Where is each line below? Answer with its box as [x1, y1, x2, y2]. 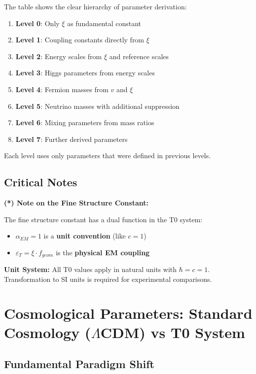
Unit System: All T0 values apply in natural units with [4, 264, 177, 274]
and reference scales [109, 51, 169, 61]
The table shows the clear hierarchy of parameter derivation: [4, 1, 187, 11]
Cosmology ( [4, 322, 91, 342]
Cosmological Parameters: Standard [4, 303, 253, 323]
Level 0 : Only [15, 18, 60, 28]
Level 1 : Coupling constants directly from [15, 34, 145, 45]
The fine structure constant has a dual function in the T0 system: [4, 214, 203, 224]
